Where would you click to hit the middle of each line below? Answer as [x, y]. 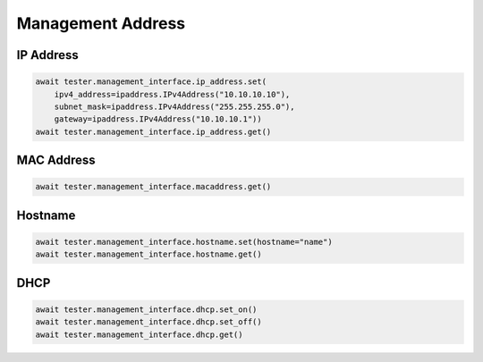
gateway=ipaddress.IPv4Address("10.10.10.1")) [158, 119]
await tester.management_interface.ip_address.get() [153, 131]
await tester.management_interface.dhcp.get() [139, 334]
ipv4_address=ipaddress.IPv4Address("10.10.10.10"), [172, 94]
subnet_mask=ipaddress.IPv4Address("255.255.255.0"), [174, 106]
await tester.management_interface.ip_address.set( [151, 82]
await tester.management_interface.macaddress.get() [153, 187]
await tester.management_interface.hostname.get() [149, 254]
